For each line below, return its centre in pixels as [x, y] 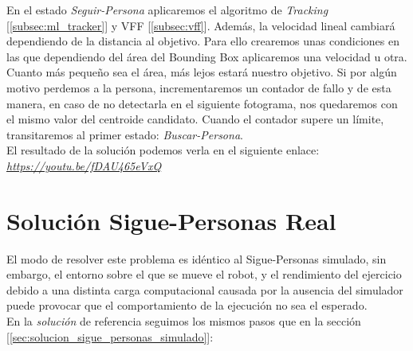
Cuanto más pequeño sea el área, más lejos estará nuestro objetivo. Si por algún [202, 72]
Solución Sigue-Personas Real [171, 220]
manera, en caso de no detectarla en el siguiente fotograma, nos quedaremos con [202, 103]
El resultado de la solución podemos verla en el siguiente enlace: [163, 150]
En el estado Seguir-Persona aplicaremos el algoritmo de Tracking [167, 10]
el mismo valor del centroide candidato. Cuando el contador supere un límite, [195, 119]
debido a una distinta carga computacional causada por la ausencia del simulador [205, 289]
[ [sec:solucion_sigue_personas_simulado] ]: [110, 336]
